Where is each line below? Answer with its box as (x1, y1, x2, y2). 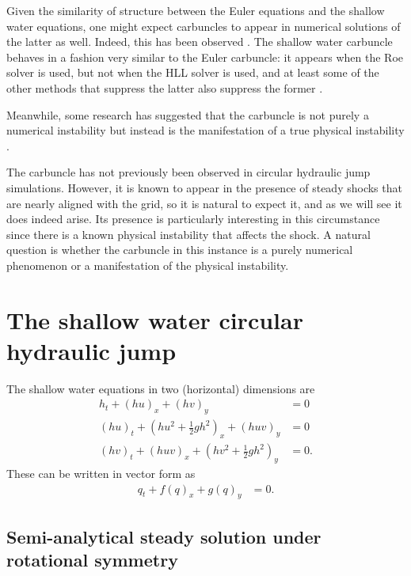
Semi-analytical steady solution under (6, 524, 322, 548)
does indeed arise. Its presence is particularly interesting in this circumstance (6, 210, 380, 227)
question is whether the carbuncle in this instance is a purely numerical (6, 241, 353, 258)
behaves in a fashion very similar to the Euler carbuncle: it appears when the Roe (6, 48, 404, 65)
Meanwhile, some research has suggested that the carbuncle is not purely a (6, 106, 369, 123)
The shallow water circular (6, 303, 303, 335)
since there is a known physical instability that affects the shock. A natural (6, 225, 371, 242)
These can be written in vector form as (6, 464, 196, 481)
